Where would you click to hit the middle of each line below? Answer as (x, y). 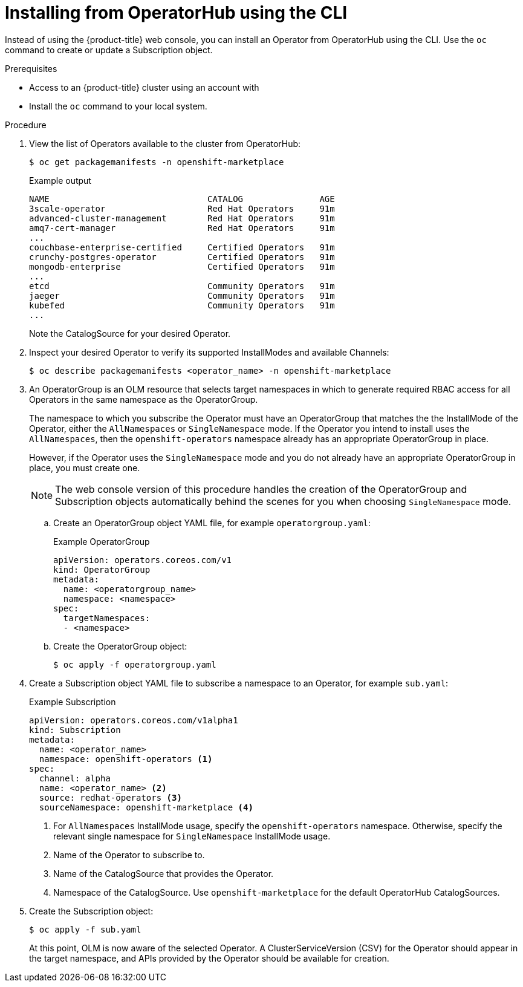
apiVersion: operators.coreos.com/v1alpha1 (134, 720)
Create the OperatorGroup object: (120, 646)
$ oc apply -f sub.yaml (85, 929)
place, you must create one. (85, 467)
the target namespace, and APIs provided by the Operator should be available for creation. (209, 958)
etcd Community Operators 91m (182, 286)
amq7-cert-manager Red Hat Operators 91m (182, 228)
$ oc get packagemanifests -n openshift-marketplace (157, 162)
